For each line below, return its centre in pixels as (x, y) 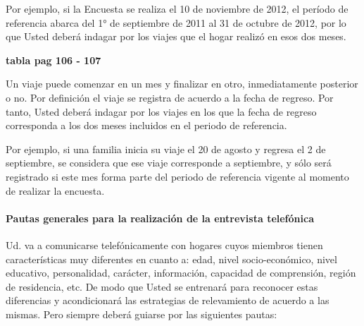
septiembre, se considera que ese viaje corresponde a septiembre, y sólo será (169, 163)
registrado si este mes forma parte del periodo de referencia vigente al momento (177, 176)
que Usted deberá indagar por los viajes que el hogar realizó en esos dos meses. (176, 36)
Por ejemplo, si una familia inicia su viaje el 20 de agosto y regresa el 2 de (166, 149)
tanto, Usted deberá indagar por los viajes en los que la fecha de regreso (161, 111)
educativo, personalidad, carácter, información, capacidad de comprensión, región (181, 273)
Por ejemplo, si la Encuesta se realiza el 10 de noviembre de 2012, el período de (177, 8)
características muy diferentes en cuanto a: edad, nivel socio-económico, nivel (171, 259)
